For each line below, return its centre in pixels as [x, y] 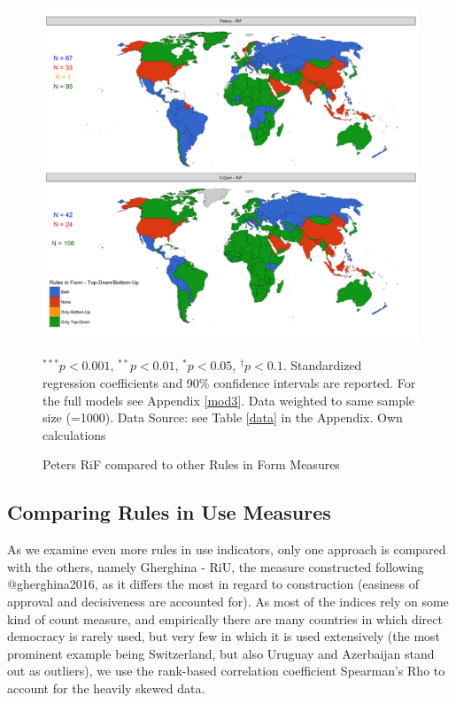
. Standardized [322, 365]
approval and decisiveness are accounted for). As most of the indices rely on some [228, 601]
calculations [74, 434]
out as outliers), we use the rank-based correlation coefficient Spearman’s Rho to [226, 671]
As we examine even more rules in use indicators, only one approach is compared [227, 549]
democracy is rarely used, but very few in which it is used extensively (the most [224, 636]
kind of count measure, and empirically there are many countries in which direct [225, 618]
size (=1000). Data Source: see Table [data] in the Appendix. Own [223, 417]
